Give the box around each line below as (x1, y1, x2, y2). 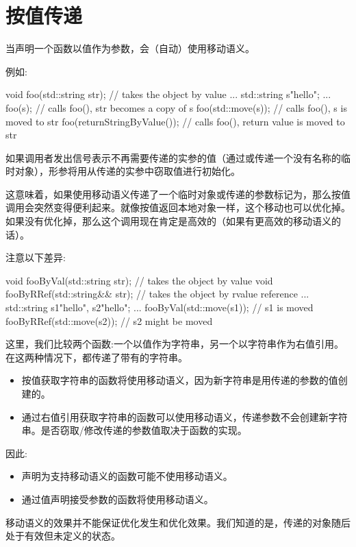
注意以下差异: (5, 250, 66, 265)
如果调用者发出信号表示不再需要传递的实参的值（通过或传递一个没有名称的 (5, 150, 341, 165)
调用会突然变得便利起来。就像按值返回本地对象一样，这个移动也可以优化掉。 (5, 200, 351, 215)
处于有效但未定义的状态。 (5, 528, 120, 543)
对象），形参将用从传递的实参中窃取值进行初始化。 (14, 164, 240, 178)
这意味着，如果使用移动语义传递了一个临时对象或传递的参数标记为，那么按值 (5, 186, 351, 201)
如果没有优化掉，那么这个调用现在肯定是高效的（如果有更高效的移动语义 (5, 214, 331, 228)
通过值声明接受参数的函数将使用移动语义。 (21, 491, 214, 506)
